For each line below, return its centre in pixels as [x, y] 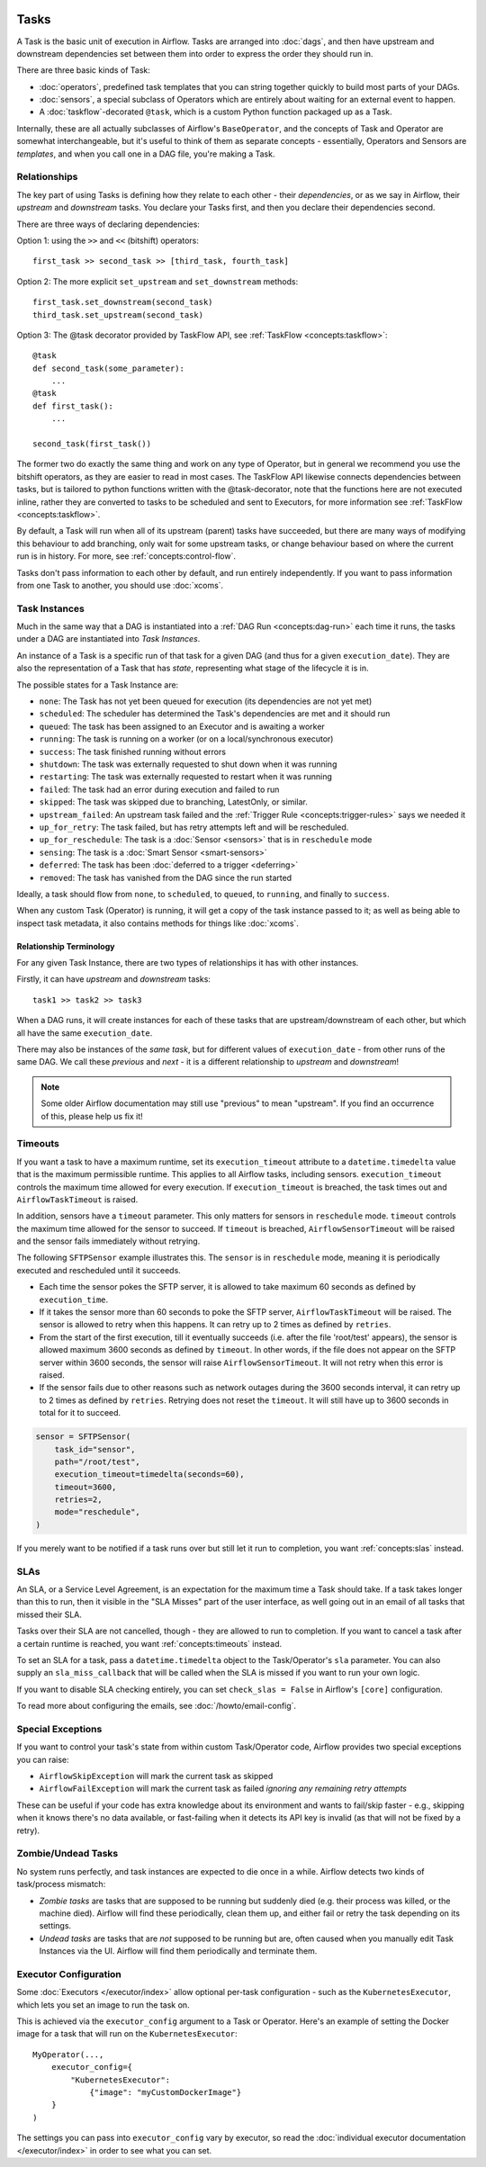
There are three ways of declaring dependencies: [108, 224]
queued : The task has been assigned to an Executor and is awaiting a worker [182, 726]
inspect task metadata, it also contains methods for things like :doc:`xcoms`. [157, 923]
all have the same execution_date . [85, 1033]
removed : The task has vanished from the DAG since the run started [166, 877]
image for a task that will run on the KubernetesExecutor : [127, 2034]
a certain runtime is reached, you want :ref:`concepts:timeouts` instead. [149, 1643]
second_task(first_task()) [92, 444]
